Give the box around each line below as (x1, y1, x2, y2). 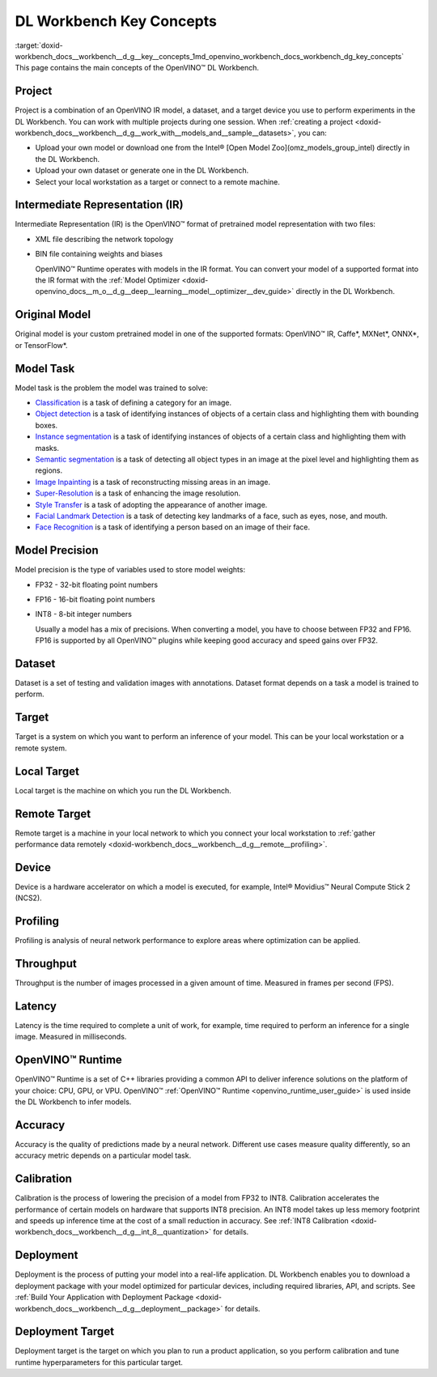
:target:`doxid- (15, 40, 64, 50)
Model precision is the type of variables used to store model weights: (15, 565, 246, 575)
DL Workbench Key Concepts (15, 12, 218, 30)
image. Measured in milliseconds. (15, 1032, 127, 1042)
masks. (35, 443, 60, 453)
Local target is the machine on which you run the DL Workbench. (15, 785, 232, 795)
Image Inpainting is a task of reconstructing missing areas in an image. (35, 477, 271, 487)
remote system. (15, 743, 67, 753)
